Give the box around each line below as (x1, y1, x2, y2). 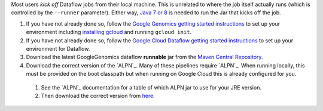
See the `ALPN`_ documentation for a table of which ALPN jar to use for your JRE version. (41, 84, 261, 91)
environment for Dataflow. (26, 45, 90, 52)
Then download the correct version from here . (41, 92, 155, 99)
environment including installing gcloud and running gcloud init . (26, 29, 191, 36)
